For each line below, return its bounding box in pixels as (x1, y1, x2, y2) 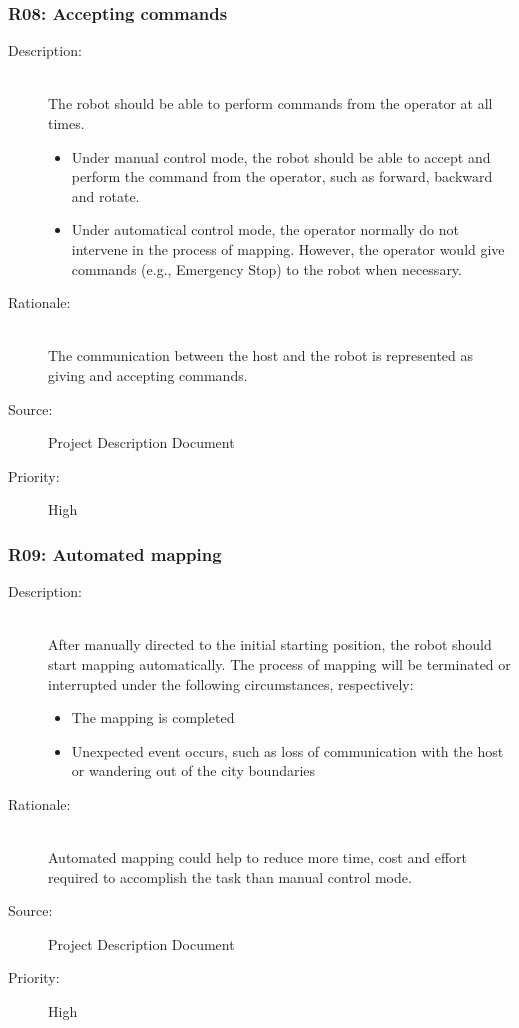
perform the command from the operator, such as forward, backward (71, 166, 493, 187)
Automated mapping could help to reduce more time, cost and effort (48, 847, 468, 868)
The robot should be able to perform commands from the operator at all (48, 93, 493, 114)
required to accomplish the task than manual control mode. (48, 866, 412, 887)
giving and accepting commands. (48, 364, 248, 385)
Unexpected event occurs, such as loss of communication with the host (71, 740, 504, 761)
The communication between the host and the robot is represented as (48, 345, 474, 366)
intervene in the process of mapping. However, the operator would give (71, 238, 505, 259)
